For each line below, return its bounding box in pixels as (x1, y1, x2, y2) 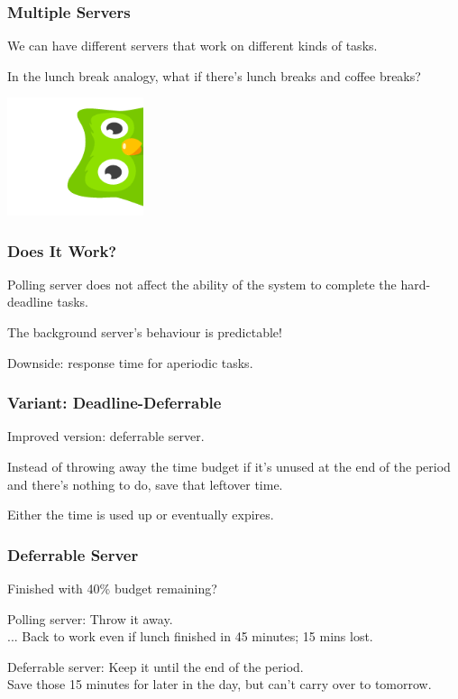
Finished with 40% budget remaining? (7, 579, 217, 598)
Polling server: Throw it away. (7, 609, 173, 628)
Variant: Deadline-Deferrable (7, 391, 222, 414)
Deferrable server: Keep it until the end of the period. (7, 657, 304, 676)
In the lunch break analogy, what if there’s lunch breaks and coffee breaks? (7, 66, 421, 85)
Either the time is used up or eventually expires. (7, 505, 274, 524)
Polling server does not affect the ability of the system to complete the (7, 274, 397, 293)
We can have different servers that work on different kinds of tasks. (7, 36, 378, 55)
